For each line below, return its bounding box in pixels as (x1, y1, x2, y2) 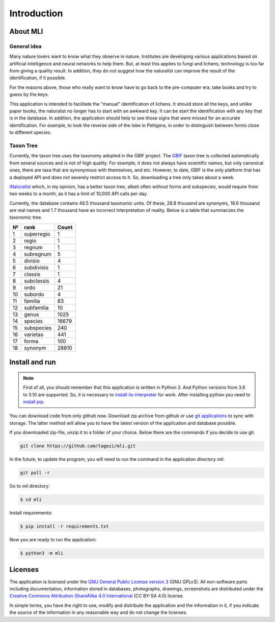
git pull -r (20, 470, 50, 476)
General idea (9, 42, 42, 50)
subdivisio (23, 264, 48, 271)
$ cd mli (20, 497, 42, 503)
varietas (23, 331, 43, 338)
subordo (23, 291, 44, 298)
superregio (23, 230, 50, 237)
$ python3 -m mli (20, 551, 64, 556)
